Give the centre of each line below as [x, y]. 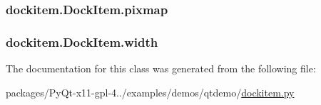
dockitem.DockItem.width [82, 42]
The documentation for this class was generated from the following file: [161, 68]
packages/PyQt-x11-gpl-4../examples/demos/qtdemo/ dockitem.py [150, 92]
